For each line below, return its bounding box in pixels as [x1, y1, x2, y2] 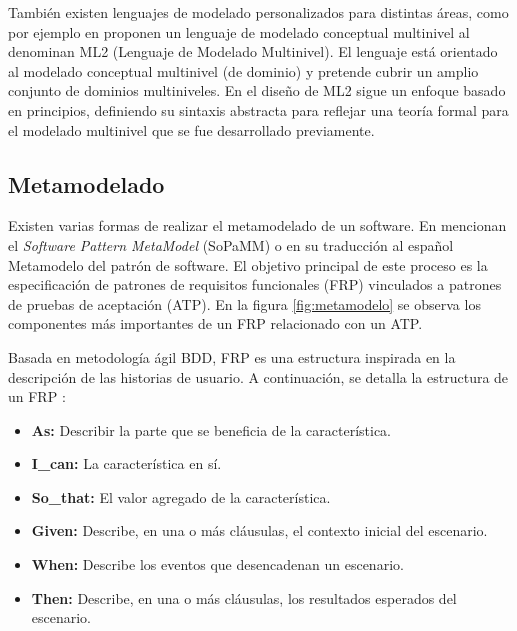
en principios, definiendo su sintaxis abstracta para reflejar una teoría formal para [8, 99, 509, 120]
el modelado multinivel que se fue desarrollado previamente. [8, 119, 375, 140]
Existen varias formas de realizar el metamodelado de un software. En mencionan [8, 215, 507, 236]
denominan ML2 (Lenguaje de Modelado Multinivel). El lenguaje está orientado [8, 41, 498, 62]
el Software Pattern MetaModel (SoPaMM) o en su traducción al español [8, 234, 454, 255]
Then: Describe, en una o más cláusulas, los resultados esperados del [31, 587, 457, 608]
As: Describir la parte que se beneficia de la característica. [31, 419, 391, 440]
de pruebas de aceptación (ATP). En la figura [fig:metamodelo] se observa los [8, 293, 481, 314]
